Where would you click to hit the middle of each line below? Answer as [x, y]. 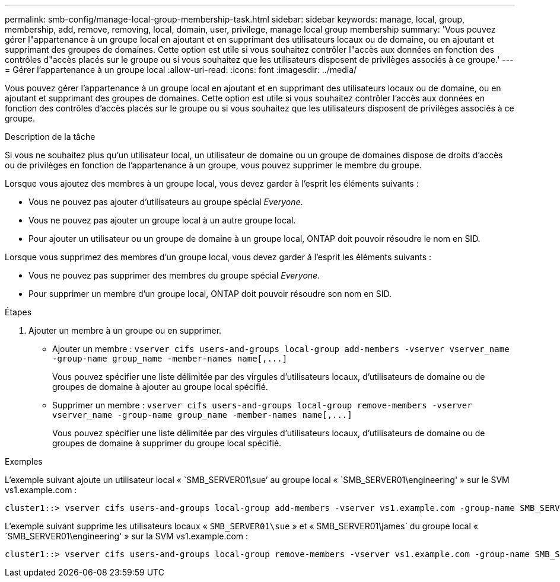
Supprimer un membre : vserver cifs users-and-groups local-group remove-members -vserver [262, 405]
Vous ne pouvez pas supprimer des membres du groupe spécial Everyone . [174, 275]
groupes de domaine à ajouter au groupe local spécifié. [160, 387]
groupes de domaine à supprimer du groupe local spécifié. [167, 443]
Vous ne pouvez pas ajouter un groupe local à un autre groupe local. [162, 220]
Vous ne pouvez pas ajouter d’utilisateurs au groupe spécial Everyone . [166, 202]
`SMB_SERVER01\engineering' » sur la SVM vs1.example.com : [127, 536]
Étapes [18, 312]
